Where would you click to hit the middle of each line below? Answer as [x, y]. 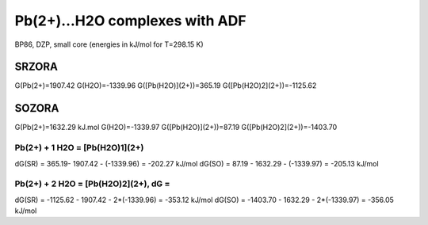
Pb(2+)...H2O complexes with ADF [130, 21]
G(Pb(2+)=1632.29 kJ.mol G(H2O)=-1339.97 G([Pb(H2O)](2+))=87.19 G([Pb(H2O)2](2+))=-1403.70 [176, 128]
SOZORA [37, 108]
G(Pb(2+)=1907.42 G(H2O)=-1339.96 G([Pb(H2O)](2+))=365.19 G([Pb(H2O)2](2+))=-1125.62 [166, 86]
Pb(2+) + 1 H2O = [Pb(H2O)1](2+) [79, 148]
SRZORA [36, 67]
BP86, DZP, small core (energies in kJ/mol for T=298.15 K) [109, 44]
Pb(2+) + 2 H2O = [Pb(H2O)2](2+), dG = [92, 184]
